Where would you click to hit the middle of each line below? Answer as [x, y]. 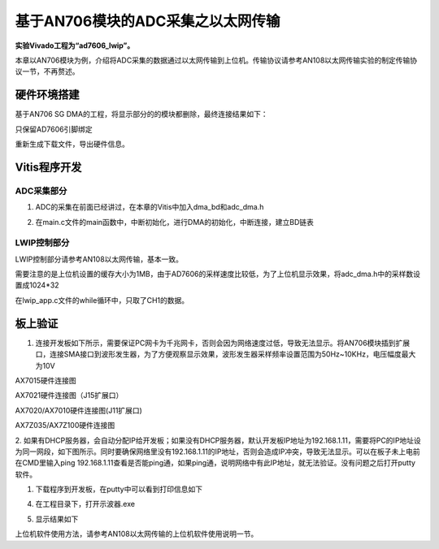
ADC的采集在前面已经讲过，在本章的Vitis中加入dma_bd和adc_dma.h [150, 207]
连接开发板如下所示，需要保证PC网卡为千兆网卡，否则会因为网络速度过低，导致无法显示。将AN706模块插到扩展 [223, 343]
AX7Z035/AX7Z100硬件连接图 [65, 426]
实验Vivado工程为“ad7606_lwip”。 [75, 45]
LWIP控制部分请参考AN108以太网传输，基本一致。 [99, 259]
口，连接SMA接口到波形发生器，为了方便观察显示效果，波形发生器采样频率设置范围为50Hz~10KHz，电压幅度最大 [226, 354]
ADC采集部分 [41, 191]
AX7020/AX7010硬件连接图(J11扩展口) [78, 410]
